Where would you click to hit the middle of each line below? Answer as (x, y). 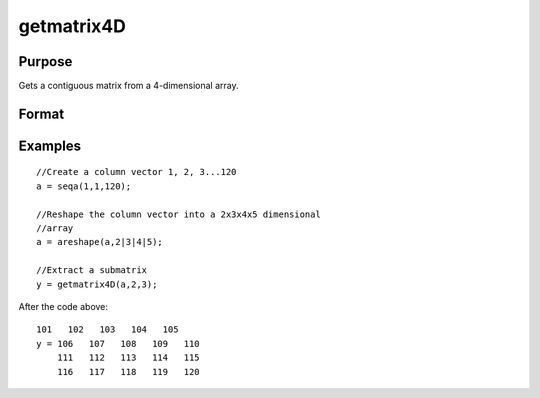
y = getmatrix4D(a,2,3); (97, 284)
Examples (50, 145)
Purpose (45, 61)
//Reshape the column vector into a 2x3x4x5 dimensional (179, 214)
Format (41, 113)
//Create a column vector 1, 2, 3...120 (136, 172)
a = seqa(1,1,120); (84, 186)
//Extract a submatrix (92, 270)
